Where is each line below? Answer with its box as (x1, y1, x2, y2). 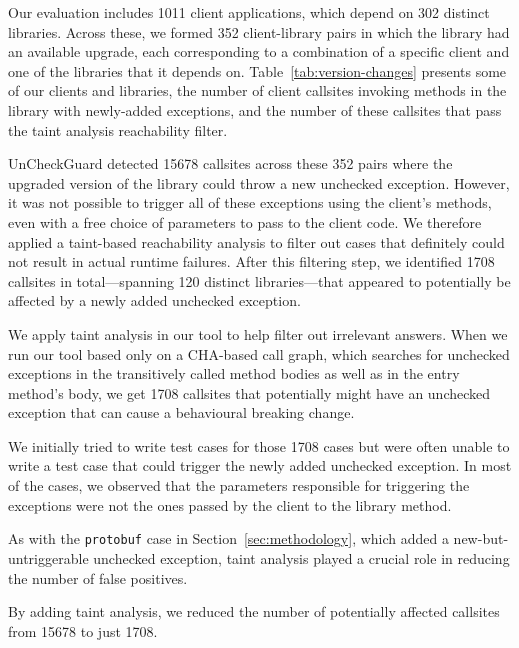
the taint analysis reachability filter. (8, 119, 228, 140)
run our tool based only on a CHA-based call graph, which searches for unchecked (8, 343, 510, 364)
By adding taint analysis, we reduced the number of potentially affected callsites (8, 601, 500, 622)
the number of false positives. (8, 567, 188, 588)
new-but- (453, 528, 509, 549)
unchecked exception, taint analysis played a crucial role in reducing (93, 547, 510, 568)
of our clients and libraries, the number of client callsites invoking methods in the (8, 80, 507, 101)
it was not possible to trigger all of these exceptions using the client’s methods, (8, 192, 492, 213)
